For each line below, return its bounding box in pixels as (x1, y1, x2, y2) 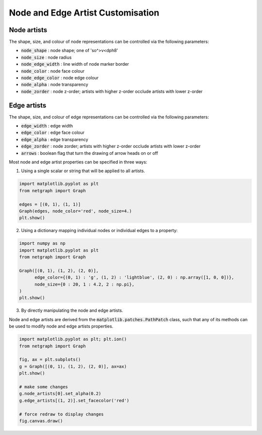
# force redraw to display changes (19, 411, 104, 417)
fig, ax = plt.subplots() (19, 357, 81, 362)
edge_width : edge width (21, 123, 73, 129)
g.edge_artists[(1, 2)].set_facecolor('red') (19, 398, 130, 403)
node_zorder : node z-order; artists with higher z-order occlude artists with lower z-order (21, 88, 203, 94)
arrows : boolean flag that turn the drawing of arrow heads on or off (21, 150, 158, 156)
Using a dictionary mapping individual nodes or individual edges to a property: (21, 228, 178, 234)
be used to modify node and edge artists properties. (9, 324, 114, 329)
